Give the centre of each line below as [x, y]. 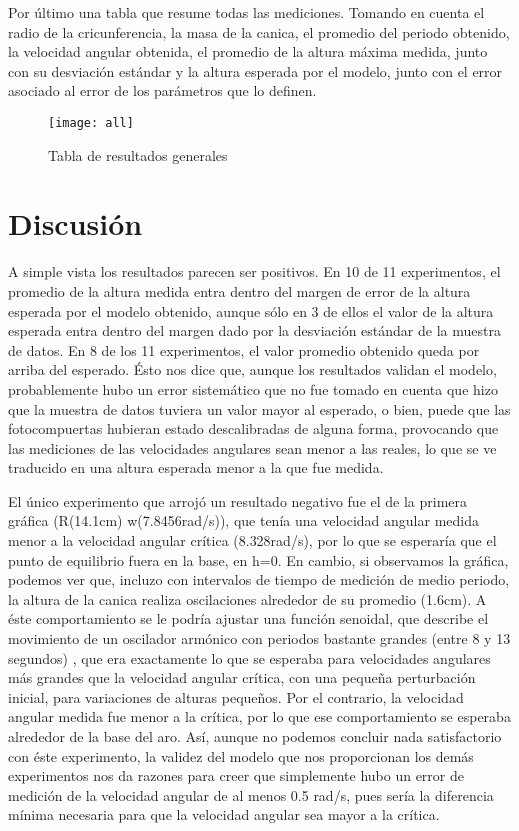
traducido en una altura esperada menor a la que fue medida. [196, 467]
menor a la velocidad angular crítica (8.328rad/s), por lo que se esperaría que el [252, 540]
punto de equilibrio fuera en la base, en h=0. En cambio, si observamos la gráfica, [258, 559]
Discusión [75, 223]
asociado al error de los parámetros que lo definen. [162, 90]
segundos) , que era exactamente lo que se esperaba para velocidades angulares [249, 657]
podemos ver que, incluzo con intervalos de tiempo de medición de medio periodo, [259, 579]
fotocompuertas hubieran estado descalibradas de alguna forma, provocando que [253, 428]
